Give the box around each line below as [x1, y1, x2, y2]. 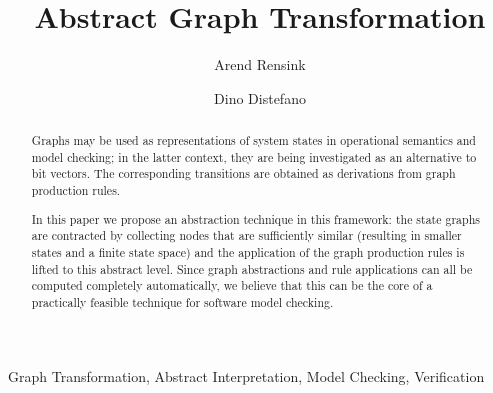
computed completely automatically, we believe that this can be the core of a [31, 277, 433, 294]
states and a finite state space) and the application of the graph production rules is [31, 243, 465, 260]
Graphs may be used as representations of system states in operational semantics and [31, 132, 476, 149]
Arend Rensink [214, 54, 306, 75]
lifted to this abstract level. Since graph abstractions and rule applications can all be [31, 260, 473, 277]
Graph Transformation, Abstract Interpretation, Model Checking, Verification [8, 365, 485, 386]
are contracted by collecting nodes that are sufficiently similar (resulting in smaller [31, 227, 462, 244]
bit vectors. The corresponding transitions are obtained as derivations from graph [31, 165, 456, 182]
